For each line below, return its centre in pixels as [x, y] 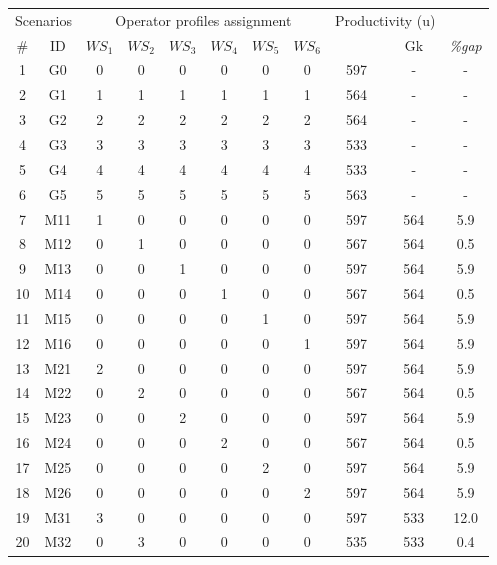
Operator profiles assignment [203, 19]
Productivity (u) [385, 19]
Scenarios [43, 19]
